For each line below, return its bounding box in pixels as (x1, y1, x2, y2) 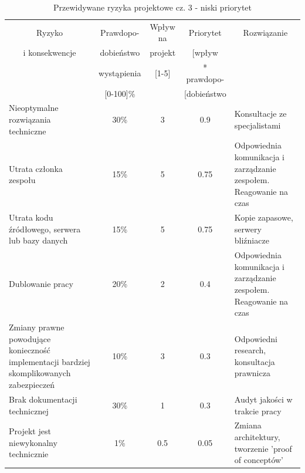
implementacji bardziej (9, 355, 90, 367)
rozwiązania (9, 113, 51, 125)
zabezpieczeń (9, 379, 55, 391)
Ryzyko (36, 26, 63, 38)
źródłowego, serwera (9, 222, 81, 235)
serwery (234, 222, 262, 235)
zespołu (9, 174, 36, 186)
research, (234, 344, 266, 356)
